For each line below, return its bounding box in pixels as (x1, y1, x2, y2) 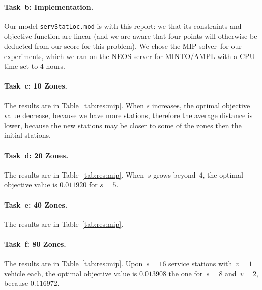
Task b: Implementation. (4, 1, 94, 12)
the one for (168, 268, 203, 278)
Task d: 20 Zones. (4, 150, 68, 160)
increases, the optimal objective (152, 100, 250, 110)
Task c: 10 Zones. (4, 80, 68, 91)
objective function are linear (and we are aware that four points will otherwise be (4, 31, 257, 41)
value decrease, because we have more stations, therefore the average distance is (4, 110, 253, 121)
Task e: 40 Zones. (4, 199, 68, 210)
